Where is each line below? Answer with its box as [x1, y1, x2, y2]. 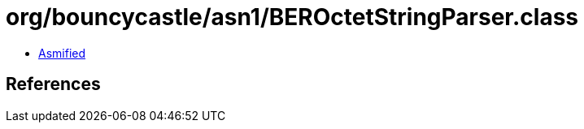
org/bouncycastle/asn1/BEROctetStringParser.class [6, 3, 579, 31]
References [6, 74, 101, 95]
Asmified [38, 45, 86, 60]
